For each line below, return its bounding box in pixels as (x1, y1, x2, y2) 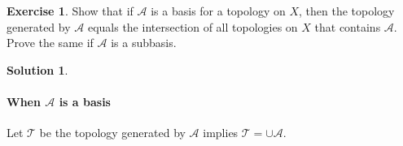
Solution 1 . (7, 61, 68, 78)
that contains (314, 18, 381, 35)
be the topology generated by (39, 124, 186, 141)
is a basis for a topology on (151, 2, 286, 19)
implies (203, 124, 239, 141)
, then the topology (299, 2, 395, 19)
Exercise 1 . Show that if (7, 2, 134, 19)
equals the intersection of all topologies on (87, 18, 298, 35)
